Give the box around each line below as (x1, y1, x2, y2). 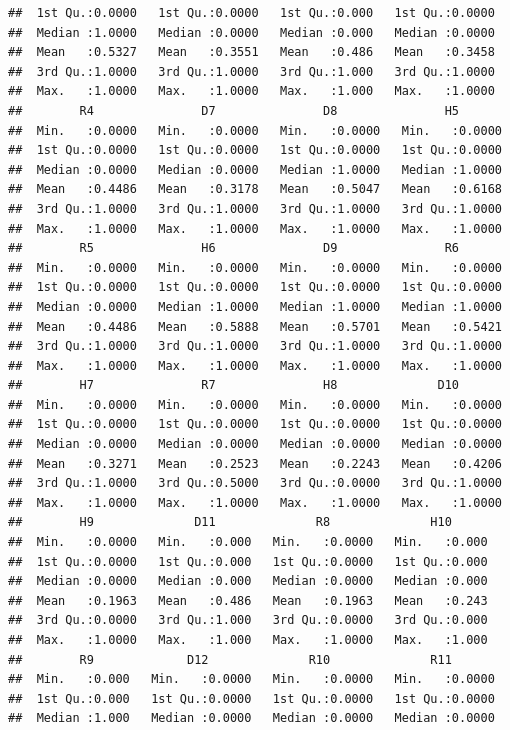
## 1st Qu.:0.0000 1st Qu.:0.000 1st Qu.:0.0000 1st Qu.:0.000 (8, 554, 488, 569)
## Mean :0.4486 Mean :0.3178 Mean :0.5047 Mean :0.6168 (8, 182, 502, 197)
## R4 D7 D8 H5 (8, 103, 460, 118)
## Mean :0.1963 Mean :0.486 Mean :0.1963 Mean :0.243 (8, 593, 488, 608)
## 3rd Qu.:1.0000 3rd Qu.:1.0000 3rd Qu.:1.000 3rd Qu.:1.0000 (8, 64, 495, 79)
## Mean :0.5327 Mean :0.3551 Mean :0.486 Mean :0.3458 (8, 45, 495, 60)
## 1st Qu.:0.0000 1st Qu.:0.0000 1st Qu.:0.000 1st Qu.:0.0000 (8, 6, 495, 20)
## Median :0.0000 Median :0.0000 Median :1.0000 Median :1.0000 (8, 162, 502, 177)
